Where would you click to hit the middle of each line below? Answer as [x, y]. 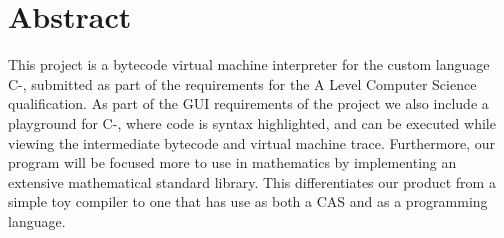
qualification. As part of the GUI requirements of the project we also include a [248, 103]
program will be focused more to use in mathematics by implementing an [232, 162]
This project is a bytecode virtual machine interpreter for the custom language [249, 64]
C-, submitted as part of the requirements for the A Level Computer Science [242, 83]
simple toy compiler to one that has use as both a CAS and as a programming [248, 201]
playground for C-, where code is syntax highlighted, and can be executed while [252, 122]
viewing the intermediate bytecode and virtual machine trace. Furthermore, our [251, 142]
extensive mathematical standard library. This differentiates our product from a [252, 181]
